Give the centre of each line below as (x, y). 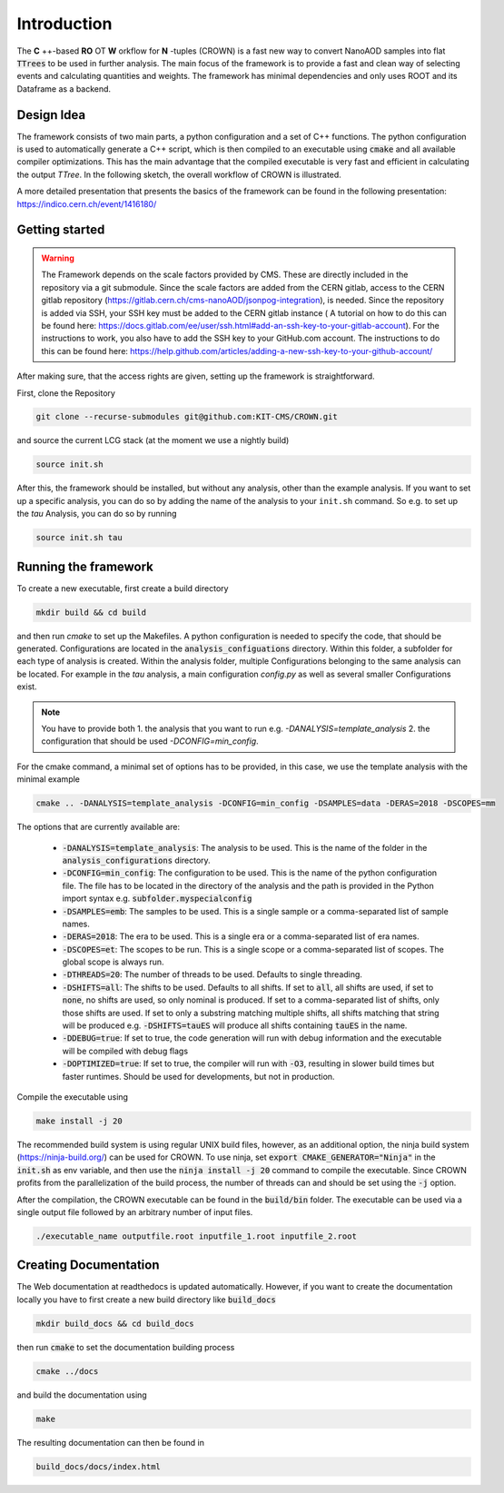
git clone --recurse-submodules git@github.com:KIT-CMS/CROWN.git (187, 417)
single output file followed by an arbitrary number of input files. (135, 1211)
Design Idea (51, 115)
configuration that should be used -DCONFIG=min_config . (150, 741)
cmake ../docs (67, 1371)
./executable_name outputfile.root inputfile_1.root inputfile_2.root (197, 1236)
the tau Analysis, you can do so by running (97, 514)
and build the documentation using (82, 1395)
